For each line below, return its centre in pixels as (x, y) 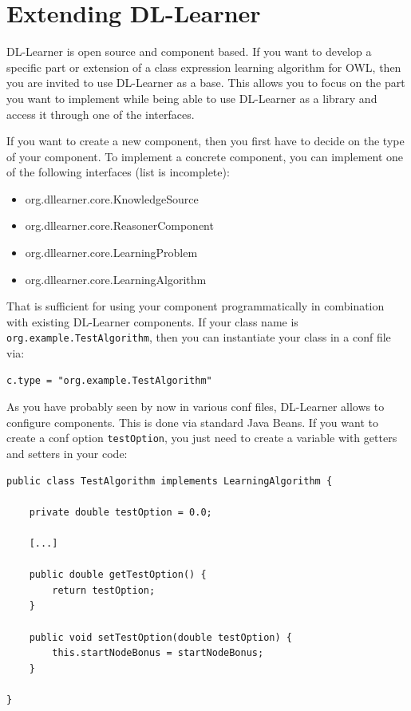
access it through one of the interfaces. (101, 114)
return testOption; (104, 590)
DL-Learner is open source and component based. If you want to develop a (189, 51)
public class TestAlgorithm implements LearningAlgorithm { (170, 481)
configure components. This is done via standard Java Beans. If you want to (192, 422)
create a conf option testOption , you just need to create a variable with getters (202, 438)
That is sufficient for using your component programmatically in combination (196, 306)
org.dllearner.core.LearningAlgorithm (116, 279)
